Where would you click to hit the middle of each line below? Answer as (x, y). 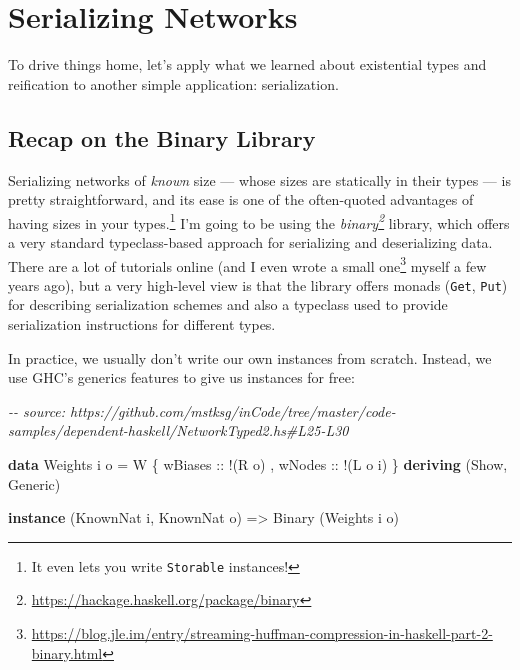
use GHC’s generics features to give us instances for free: (181, 377)
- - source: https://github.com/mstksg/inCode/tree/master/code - (202, 410)
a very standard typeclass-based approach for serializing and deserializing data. (250, 241)
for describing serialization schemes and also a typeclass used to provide (228, 304)
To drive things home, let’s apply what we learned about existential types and (247, 64)
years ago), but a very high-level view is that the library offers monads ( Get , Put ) (258, 284)
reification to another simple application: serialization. (173, 83)
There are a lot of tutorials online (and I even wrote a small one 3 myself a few (247, 264)
